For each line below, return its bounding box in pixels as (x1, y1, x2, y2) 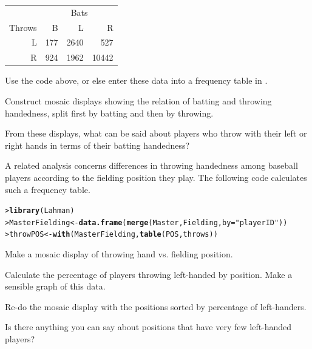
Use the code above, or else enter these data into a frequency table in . (5, 74, 268, 87)
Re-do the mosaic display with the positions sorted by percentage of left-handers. (5, 300, 307, 313)
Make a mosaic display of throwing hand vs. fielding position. (5, 248, 233, 260)
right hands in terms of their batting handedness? (5, 138, 190, 151)
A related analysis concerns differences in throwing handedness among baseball (5, 159, 298, 172)
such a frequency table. (5, 183, 90, 195)
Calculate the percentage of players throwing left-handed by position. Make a (5, 268, 293, 280)
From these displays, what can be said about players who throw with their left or (5, 127, 307, 140)
